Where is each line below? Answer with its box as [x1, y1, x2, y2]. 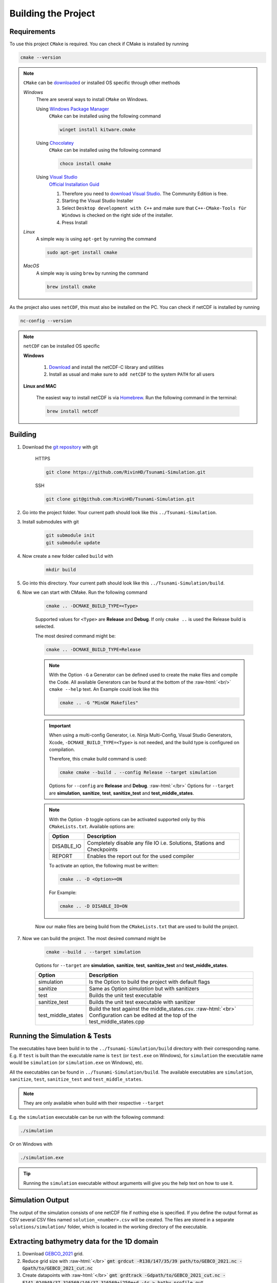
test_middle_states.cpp [89, 1018, 145, 1025]
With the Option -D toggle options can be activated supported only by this [49, 816, 205, 822]
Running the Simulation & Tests [9, 1032, 112, 1040]
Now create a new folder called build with [22, 553, 113, 559]
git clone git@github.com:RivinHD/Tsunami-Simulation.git [46, 496, 195, 502]
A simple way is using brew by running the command [36, 270, 148, 276]
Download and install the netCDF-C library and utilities [49, 364, 164, 370]
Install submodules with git [22, 519, 79, 525]
